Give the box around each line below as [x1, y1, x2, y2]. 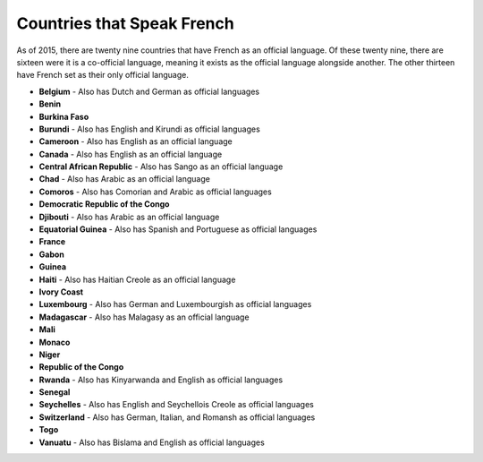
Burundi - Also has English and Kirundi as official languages [38, 124, 261, 134]
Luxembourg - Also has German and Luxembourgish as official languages [38, 299, 312, 310]
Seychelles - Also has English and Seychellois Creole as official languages [38, 399, 315, 410]
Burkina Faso [38, 111, 89, 122]
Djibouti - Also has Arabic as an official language [38, 211, 220, 222]
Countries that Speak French [16, 13, 234, 33]
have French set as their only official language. [16, 70, 190, 81]
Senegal [38, 387, 71, 398]
